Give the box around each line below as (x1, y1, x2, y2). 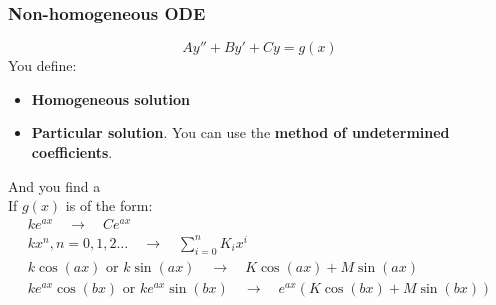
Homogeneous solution (31, 88, 190, 109)
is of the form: (65, 195, 153, 216)
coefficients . (31, 142, 113, 162)
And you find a (8, 175, 101, 196)
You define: (8, 55, 77, 76)
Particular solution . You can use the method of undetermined (31, 122, 450, 143)
